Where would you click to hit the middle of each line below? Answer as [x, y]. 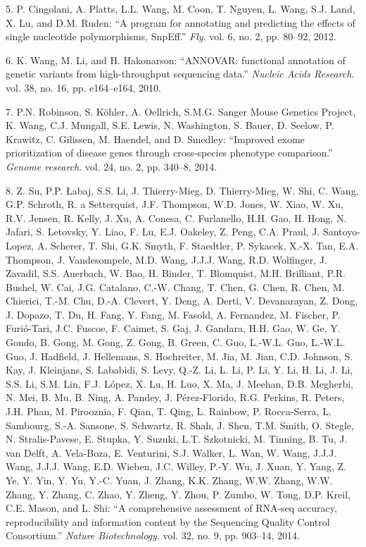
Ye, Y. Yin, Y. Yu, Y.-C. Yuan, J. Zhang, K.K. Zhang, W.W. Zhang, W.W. [169, 480]
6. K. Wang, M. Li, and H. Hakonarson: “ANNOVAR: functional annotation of [176, 60]
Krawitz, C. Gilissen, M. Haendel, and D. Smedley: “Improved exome [155, 139]
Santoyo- [341, 232]
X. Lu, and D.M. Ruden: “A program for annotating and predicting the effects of [181, 22]
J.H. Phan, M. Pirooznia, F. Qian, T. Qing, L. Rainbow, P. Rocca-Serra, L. [169, 411]
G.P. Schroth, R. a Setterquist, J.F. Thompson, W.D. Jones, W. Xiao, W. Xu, [175, 204]
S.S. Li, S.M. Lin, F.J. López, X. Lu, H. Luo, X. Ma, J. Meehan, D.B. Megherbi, [179, 383]
